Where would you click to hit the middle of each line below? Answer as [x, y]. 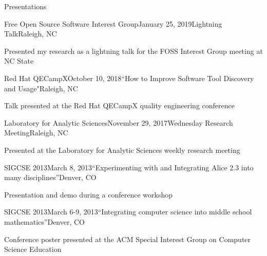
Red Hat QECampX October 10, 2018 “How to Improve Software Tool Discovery [129, 78]
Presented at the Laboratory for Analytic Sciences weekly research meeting [122, 150]
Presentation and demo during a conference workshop [88, 194]
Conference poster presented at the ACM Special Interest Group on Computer [128, 239]
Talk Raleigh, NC [31, 34]
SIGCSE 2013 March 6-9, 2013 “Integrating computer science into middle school [128, 212]
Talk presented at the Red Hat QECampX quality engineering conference [119, 105]
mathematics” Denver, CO [45, 221]
